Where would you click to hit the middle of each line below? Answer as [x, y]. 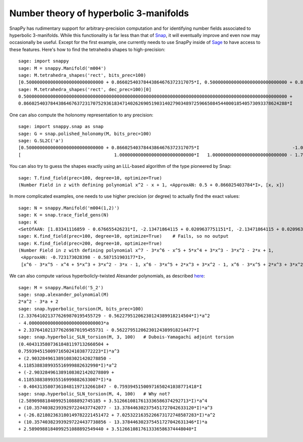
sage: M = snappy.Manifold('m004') [62, 68]
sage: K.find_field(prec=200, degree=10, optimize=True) [90, 243]
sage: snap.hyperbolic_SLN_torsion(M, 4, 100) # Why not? [94, 394]
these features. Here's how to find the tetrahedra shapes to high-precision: [87, 49]
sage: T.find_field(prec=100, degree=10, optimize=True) [90, 178]
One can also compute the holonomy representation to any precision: [81, 115]
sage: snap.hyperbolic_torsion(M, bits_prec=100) [81, 309]
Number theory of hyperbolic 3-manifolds [99, 13]
